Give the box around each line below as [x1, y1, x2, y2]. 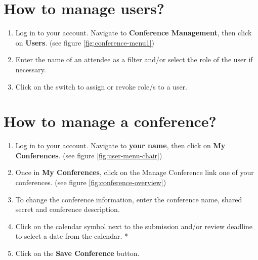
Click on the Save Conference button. [15, 247, 140, 258]
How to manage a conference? [4, 111, 217, 132]
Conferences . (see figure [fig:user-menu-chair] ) [15, 150, 162, 160]
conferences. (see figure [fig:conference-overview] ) [15, 177, 166, 187]
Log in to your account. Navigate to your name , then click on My [15, 140, 226, 151]
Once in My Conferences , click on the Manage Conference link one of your [15, 167, 254, 178]
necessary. [15, 64, 46, 74]
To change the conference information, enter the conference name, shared [15, 194, 242, 204]
